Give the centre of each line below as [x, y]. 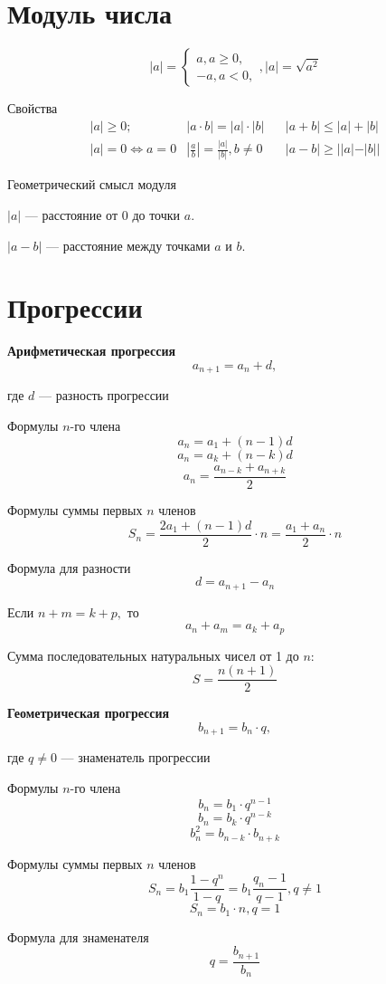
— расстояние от [71, 215]
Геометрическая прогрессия [89, 713]
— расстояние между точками [128, 245]
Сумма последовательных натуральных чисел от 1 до [153, 655]
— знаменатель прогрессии [136, 757]
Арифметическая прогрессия [92, 351]
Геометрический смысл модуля [92, 184]
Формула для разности [69, 567]
